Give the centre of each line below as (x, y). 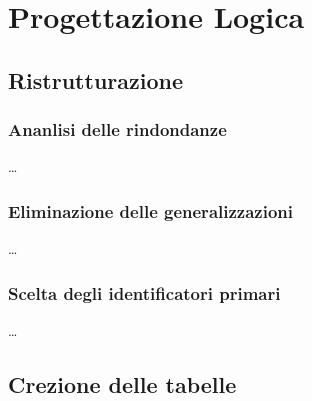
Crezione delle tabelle (122, 383)
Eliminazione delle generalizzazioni (150, 210)
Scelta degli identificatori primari (144, 292)
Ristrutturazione (95, 79)
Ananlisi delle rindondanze (117, 129)
